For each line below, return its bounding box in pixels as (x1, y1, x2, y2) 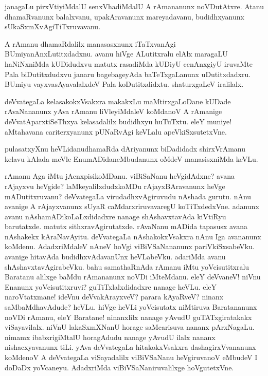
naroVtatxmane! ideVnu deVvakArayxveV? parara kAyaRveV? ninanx (5, 291, 224, 302)
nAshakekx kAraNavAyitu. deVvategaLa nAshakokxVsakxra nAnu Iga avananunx (5, 231, 261, 241)
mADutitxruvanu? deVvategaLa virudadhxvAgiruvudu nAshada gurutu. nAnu (5, 191, 252, 201)
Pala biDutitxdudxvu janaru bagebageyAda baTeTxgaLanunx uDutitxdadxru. (5, 68, 251, 79)
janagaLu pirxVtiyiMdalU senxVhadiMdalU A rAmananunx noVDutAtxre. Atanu (5, 1, 264, 11)
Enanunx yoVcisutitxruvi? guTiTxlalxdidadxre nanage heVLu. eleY (5, 281, 217, 292)
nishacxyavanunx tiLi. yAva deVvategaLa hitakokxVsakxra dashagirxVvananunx (5, 342, 256, 352)
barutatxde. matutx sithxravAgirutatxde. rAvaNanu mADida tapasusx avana (5, 221, 247, 232)
